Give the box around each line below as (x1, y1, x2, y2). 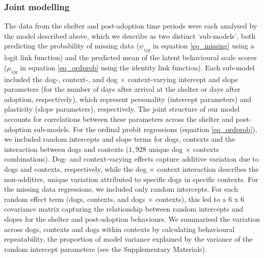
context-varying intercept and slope (127, 73, 239, 84)
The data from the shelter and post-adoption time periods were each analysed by (4, 20, 257, 31)
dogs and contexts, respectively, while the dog (4, 163, 147, 174)
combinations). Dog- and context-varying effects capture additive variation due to (4, 153, 259, 164)
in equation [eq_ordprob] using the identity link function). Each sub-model (20, 62, 255, 72)
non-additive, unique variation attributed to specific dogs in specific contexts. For (4, 173, 258, 184)
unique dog (148, 143, 183, 154)
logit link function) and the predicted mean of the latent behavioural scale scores (4, 52, 257, 63)
